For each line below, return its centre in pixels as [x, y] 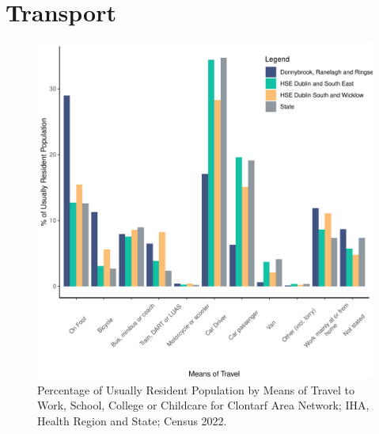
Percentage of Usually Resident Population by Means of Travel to [196, 389]
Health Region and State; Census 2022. [132, 420]
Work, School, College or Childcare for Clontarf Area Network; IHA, [203, 405]
